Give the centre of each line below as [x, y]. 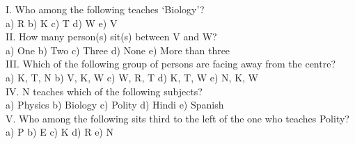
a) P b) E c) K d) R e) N [60, 132]
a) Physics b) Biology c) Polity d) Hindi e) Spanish [115, 105]
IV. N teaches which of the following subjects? [104, 91]
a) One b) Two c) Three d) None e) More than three [118, 50]
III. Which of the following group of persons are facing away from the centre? [171, 64]
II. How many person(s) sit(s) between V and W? [111, 37]
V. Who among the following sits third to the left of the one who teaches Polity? [177, 118]
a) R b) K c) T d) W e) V [62, 23]
